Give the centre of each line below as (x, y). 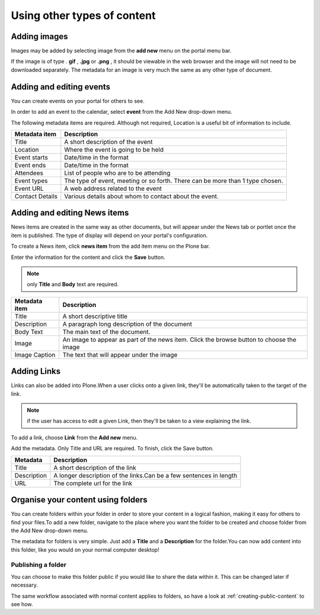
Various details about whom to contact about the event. (142, 196)
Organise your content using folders (79, 500)
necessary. (25, 585)
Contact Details (36, 196)
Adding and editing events (61, 87)
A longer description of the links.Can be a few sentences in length (145, 475)
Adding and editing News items (70, 213)
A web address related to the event (113, 188)
